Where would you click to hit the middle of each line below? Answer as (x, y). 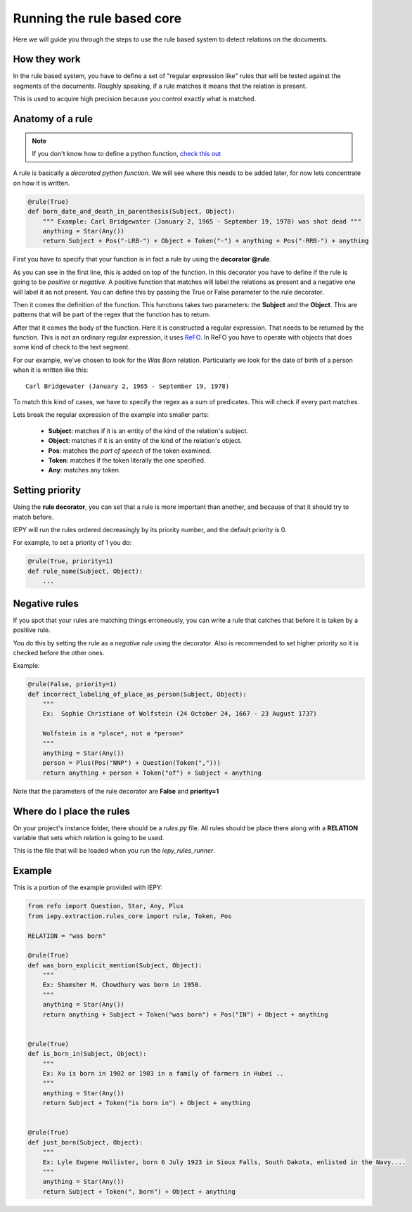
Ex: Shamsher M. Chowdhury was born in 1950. (122, 985)
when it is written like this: (51, 370)
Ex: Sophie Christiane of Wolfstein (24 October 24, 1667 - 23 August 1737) (180, 714)
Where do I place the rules (71, 811)
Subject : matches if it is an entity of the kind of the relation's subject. (148, 431)
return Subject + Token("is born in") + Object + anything (147, 1103)
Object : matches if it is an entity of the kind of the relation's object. (145, 441)
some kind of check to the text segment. (71, 347)
